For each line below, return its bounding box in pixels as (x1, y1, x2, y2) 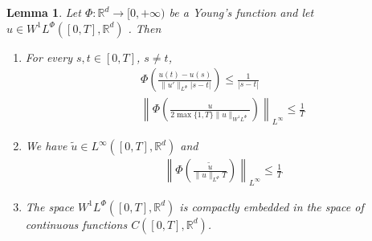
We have (25, 137, 67, 154)
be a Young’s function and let (169, 4, 314, 20)
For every (25, 48, 72, 65)
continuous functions (25, 215, 128, 232)
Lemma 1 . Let (6, 4, 81, 20)
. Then (128, 19, 161, 36)
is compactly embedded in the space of (179, 198, 364, 214)
